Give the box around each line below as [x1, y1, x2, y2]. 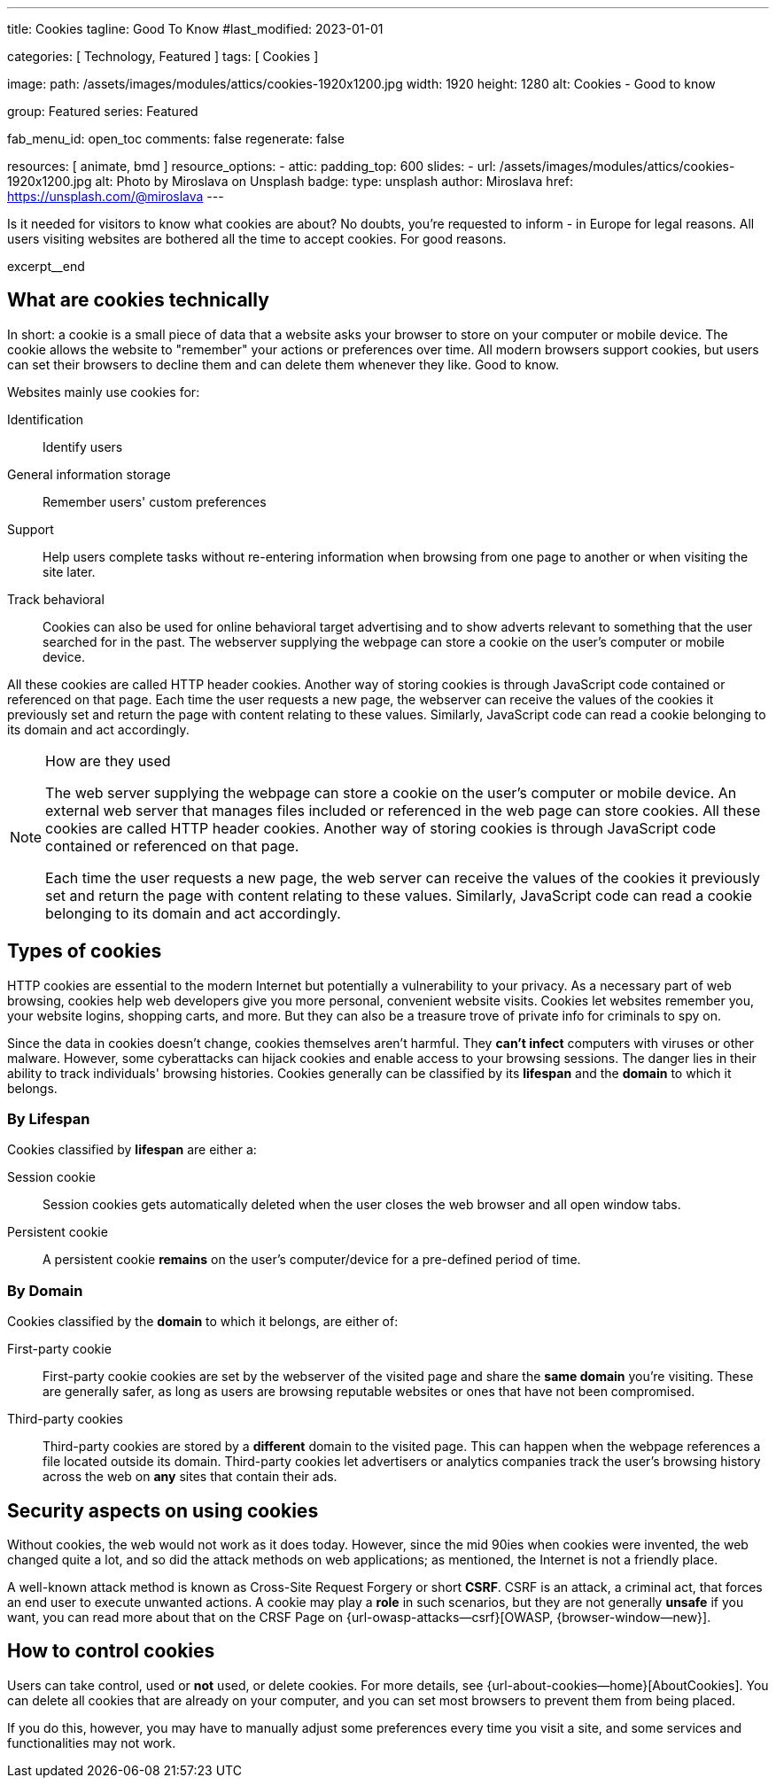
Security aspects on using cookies [7, 1499, 319, 1522]
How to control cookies [7, 1640, 215, 1663]
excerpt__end [7, 259, 85, 274]
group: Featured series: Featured [7, 104, 198, 119]
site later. [43, 563, 96, 579]
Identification [7, 411, 83, 427]
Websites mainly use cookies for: [7, 384, 200, 400]
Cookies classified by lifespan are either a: [7, 1142, 257, 1158]
